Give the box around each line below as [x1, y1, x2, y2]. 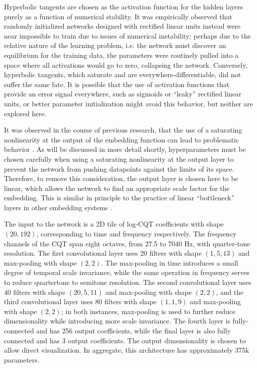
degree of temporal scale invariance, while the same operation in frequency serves [4, 267, 250, 277]
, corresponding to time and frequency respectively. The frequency [36, 229, 237, 239]
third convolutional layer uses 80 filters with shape [4, 296, 157, 307]
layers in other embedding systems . [4, 202, 112, 212]
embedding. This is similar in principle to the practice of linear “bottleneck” [4, 192, 235, 203]
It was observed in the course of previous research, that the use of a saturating [4, 125, 242, 135]
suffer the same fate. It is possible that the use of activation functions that [4, 79, 229, 89]
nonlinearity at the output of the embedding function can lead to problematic [4, 134, 239, 144]
